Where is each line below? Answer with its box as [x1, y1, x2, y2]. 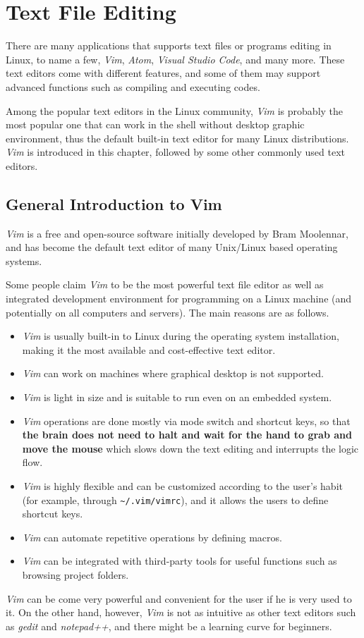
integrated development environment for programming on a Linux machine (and [6, 291, 352, 306]
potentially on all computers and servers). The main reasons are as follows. [6, 305, 329, 319]
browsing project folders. [22, 568, 129, 582]
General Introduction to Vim [6, 192, 222, 214]
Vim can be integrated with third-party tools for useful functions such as [22, 553, 337, 568]
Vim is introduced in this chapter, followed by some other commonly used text [6, 145, 346, 159]
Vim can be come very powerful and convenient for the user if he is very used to [6, 591, 352, 606]
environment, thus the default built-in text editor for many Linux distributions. [6, 130, 349, 145]
